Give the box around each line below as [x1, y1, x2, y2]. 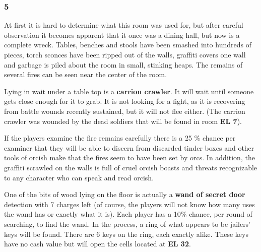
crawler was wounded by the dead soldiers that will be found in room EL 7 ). [4, 115, 242, 126]
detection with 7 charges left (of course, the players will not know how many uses [4, 199, 255, 209]
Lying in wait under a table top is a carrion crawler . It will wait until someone [4, 86, 254, 96]
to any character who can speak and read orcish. [4, 172, 154, 182]
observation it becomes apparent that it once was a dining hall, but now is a [4, 29, 240, 40]
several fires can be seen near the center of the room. [4, 69, 167, 80]
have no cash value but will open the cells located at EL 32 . [4, 238, 191, 249]
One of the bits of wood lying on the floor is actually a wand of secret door [4, 189, 245, 200]
